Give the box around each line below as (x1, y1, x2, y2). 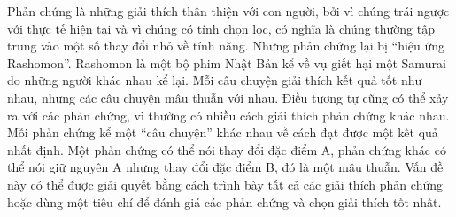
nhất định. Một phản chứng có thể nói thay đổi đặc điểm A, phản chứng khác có (7, 140, 446, 159)
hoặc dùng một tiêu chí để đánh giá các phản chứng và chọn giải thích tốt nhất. (7, 192, 442, 211)
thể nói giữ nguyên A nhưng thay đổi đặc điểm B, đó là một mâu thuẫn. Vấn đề (7, 158, 444, 176)
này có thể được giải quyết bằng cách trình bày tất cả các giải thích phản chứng (7, 174, 443, 193)
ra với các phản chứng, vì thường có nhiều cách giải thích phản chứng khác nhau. (7, 105, 450, 124)
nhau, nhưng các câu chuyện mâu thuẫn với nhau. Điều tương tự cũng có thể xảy (7, 88, 449, 106)
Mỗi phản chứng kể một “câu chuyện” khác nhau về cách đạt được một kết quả (7, 123, 438, 142)
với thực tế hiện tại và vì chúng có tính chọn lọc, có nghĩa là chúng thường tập (7, 19, 436, 37)
